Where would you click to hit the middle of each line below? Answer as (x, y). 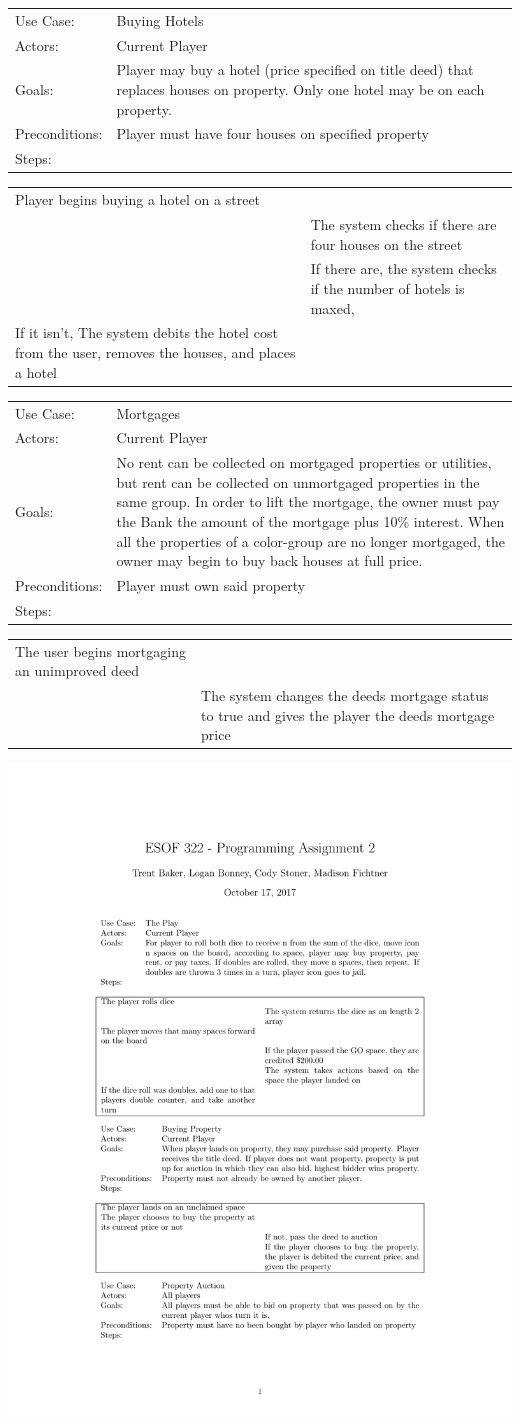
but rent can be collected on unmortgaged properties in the (298, 481)
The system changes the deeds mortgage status (345, 695)
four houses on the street (386, 243)
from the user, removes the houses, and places (155, 352)
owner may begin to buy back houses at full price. (269, 560)
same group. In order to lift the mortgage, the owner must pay (308, 501)
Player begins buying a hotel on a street (138, 199)
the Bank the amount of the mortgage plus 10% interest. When (310, 520)
